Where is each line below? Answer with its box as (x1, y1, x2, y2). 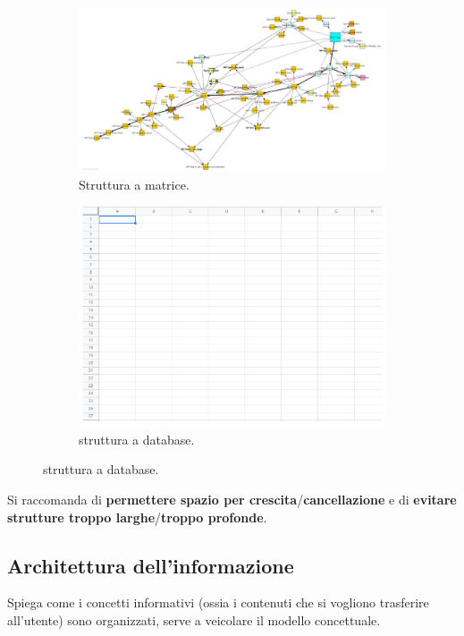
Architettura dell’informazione (7, 551, 294, 579)
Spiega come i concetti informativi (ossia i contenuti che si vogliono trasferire (7, 593, 429, 612)
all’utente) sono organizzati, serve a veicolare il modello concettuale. (7, 611, 381, 629)
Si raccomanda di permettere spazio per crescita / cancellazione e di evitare (7, 490, 457, 509)
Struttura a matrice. (79, 174, 190, 193)
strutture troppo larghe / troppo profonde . (7, 507, 267, 526)
